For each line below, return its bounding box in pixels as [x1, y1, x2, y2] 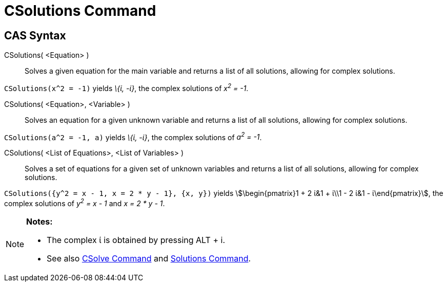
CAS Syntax [4, 29, 66, 42]
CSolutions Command [4, 2, 156, 19]
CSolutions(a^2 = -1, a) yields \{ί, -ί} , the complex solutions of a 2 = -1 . [4, 131, 262, 142]
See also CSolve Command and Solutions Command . [47, 253, 251, 264]
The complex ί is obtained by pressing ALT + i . [47, 235, 226, 246]
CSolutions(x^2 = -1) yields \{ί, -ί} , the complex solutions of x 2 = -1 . [4, 82, 249, 93]
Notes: [26, 216, 53, 227]
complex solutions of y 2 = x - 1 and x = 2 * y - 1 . [4, 197, 165, 208]
